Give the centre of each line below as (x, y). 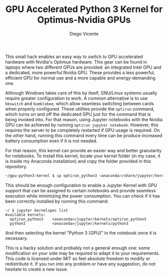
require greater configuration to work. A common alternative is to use (76, 98)
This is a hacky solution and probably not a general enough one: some (77, 248)
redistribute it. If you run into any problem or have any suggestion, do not (80, 263)
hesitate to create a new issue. (37, 269)
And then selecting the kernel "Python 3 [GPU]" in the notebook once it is (81, 233)
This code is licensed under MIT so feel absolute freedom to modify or (78, 258)
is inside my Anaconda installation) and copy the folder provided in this (78, 161)
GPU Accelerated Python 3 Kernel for (84, 9)
